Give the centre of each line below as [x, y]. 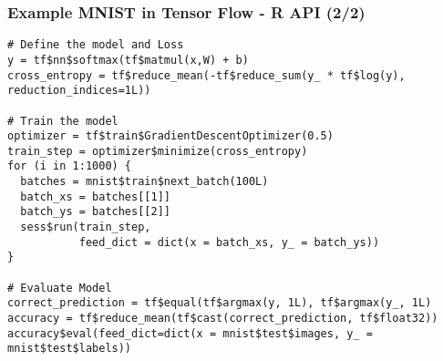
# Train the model [63, 121]
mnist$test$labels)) [70, 349]
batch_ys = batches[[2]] [95, 212]
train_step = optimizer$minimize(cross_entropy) [158, 151]
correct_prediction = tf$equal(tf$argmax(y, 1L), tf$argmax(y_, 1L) [220, 303]
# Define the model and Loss [96, 45]
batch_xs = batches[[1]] [95, 196]
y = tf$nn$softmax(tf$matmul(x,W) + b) [128, 60]
